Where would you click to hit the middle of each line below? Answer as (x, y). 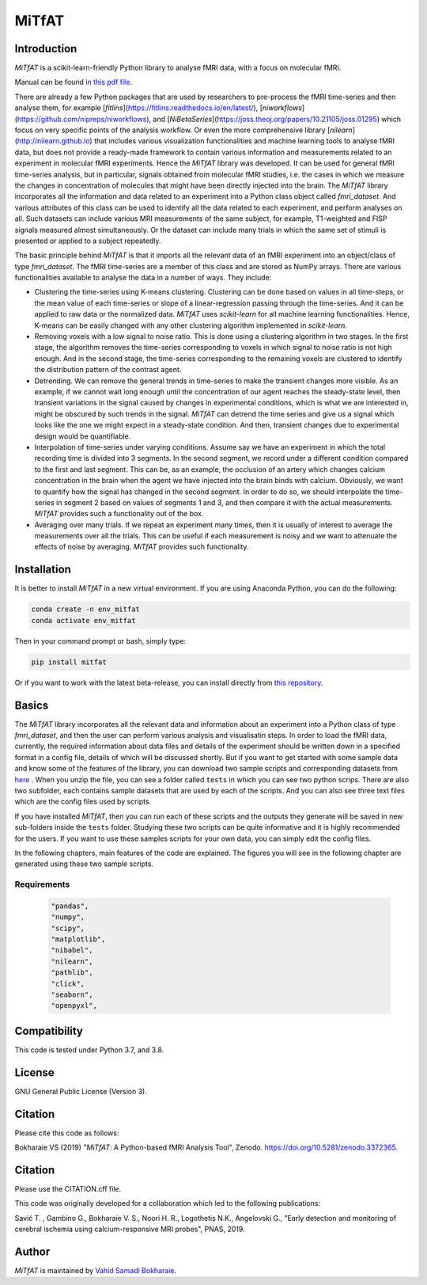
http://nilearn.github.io (53, 141)
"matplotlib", (78, 939)
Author (32, 1251)
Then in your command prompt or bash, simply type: (100, 641)
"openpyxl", (74, 1006)
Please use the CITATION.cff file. (68, 1188)
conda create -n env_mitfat (85, 609)
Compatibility (49, 1030)
